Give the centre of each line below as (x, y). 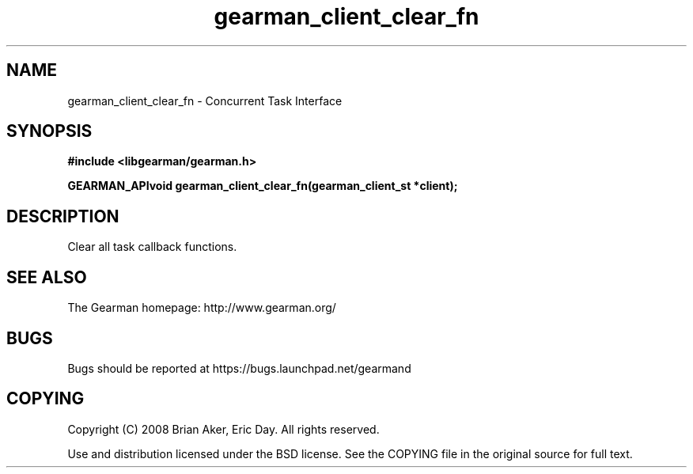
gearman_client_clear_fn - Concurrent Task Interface (205, 100)
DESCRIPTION (63, 216)
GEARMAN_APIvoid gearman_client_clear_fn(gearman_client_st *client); (263, 186)
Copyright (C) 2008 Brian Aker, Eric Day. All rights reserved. (223, 429)
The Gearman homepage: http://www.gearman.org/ (202, 308)
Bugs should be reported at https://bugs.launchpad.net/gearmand (239, 368)
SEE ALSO (47, 277)
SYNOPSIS (49, 131)
